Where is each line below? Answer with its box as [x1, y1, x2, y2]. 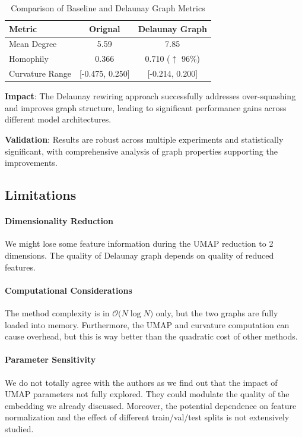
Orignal [89, 22, 120, 34]
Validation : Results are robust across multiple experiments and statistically [5, 133, 284, 145]
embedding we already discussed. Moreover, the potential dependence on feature [5, 399, 297, 411]
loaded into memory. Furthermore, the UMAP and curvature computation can [5, 318, 290, 331]
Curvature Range [9, 67, 71, 80]
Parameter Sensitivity [5, 353, 96, 366]
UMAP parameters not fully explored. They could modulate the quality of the [5, 388, 290, 400]
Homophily [9, 52, 49, 65]
